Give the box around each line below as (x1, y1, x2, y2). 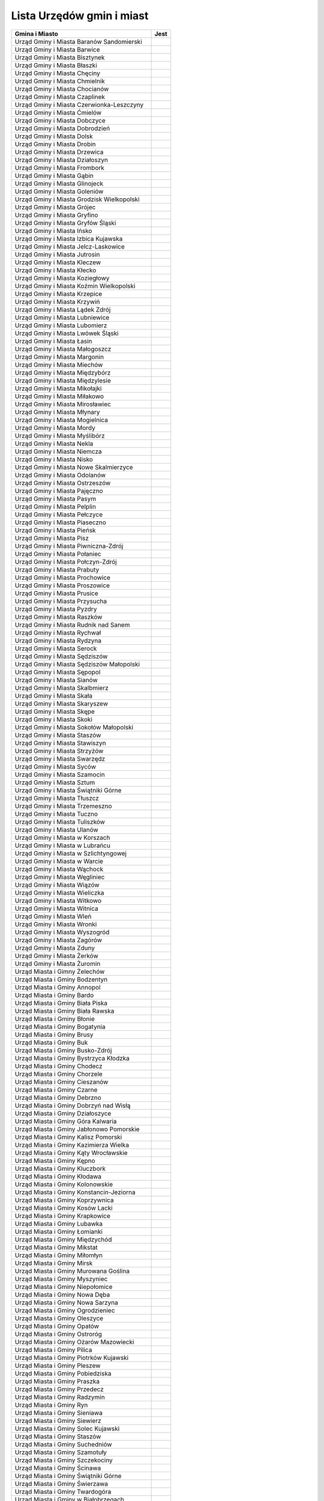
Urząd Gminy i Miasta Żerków (14, 952, 98, 960)
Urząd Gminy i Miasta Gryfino (14, 211, 98, 219)
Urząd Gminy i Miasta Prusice (14, 589, 98, 597)
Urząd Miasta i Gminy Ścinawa (14, 1464, 101, 1472)
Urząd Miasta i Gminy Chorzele (14, 1069, 103, 1078)
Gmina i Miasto (14, 29, 58, 38)
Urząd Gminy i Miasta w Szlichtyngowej (14, 849, 127, 857)
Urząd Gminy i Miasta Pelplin (14, 502, 96, 510)
